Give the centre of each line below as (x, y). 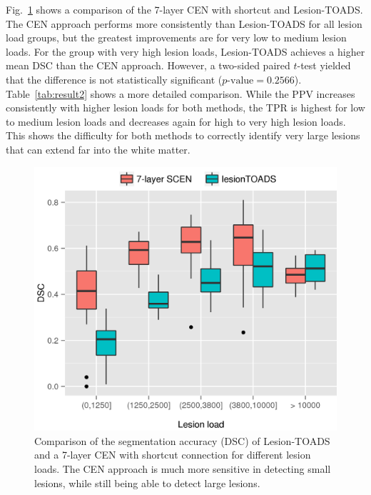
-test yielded (324, 65)
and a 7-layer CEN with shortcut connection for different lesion (173, 455)
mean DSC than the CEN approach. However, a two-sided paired (148, 65)
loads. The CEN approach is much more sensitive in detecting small (183, 469)
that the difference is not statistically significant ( (114, 79)
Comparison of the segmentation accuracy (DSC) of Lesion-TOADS (182, 440)
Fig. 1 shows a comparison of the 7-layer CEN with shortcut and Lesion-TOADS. (184, 9)
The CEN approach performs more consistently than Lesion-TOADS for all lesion (184, 23)
